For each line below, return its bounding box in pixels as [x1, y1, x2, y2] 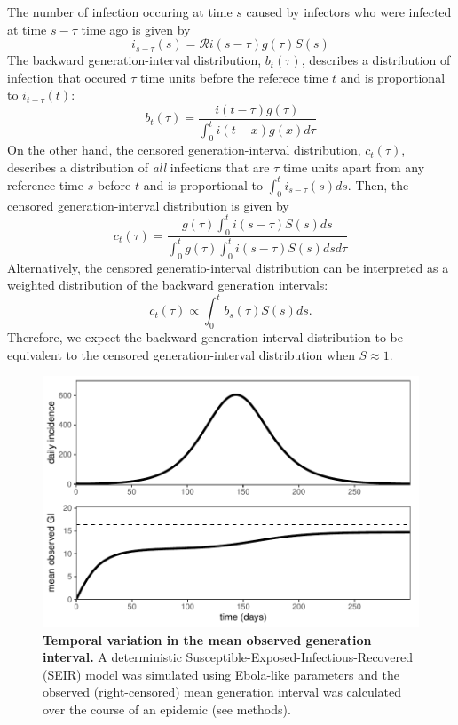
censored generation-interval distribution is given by [7, 195, 289, 214]
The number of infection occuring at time [7, 3, 233, 20]
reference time [7, 175, 84, 194]
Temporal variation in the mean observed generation [43, 630, 372, 649]
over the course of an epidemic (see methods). [43, 700, 291, 719]
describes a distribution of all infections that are [7, 157, 270, 176]
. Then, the [347, 175, 409, 194]
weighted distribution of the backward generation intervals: [7, 275, 328, 294]
